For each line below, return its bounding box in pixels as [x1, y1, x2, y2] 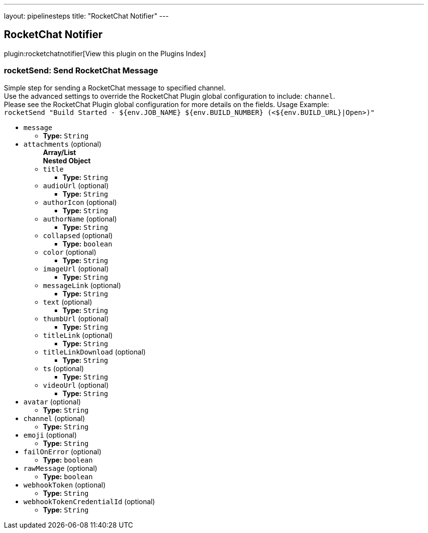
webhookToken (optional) [23, 480, 106, 489]
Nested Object [43, 156, 91, 165]
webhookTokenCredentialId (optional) [23, 497, 155, 506]
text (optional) [43, 297, 92, 306]
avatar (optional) [23, 397, 81, 406]
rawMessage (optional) [23, 464, 98, 472]
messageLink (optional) [43, 281, 121, 289]
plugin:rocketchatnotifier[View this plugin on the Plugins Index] [4, 49, 206, 58]
